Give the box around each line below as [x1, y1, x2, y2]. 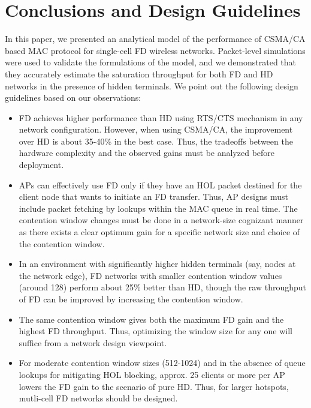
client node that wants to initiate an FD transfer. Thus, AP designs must [19, 190, 288, 203]
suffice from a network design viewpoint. [19, 336, 167, 349]
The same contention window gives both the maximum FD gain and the [19, 313, 284, 325]
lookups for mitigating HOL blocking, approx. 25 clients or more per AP [19, 368, 285, 380]
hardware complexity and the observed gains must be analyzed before [19, 146, 275, 159]
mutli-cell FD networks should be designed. [19, 392, 178, 404]
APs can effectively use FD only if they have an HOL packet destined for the [19, 178, 302, 191]
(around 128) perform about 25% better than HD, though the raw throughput [19, 281, 307, 293]
